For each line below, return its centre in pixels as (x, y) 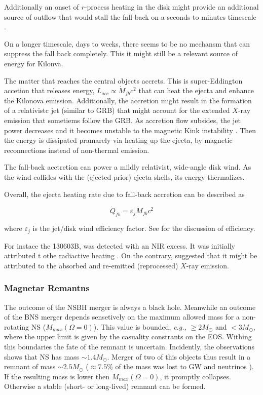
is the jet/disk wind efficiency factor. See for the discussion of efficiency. (144, 228)
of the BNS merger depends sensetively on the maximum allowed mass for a (122, 317)
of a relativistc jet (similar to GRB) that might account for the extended (117, 110)
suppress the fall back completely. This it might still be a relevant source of (121, 53)
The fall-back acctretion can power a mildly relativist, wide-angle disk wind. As (128, 167)
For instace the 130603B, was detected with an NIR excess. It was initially (120, 245)
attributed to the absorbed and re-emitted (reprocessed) (91, 265)
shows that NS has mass (42, 356)
